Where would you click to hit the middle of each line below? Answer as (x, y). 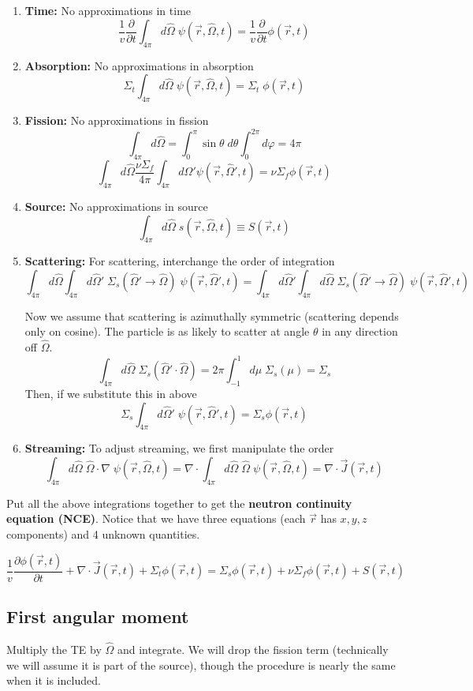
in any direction (360, 331)
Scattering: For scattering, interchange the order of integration (180, 261)
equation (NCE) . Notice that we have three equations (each (156, 518)
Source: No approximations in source (116, 206)
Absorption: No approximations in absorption (139, 65)
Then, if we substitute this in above (111, 394)
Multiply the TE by (54, 650)
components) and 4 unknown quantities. (103, 533)
